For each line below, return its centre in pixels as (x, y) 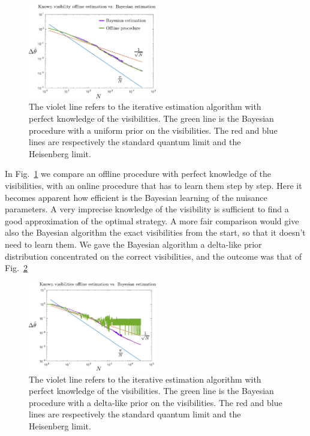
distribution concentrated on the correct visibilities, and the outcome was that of (154, 256)
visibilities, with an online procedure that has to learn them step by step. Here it (154, 186)
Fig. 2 (16, 268)
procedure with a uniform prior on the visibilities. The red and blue (153, 130)
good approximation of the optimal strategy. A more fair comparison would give (152, 220)
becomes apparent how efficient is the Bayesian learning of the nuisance (136, 197)
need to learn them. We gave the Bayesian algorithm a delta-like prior (133, 244)
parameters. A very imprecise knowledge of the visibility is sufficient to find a (147, 209)
